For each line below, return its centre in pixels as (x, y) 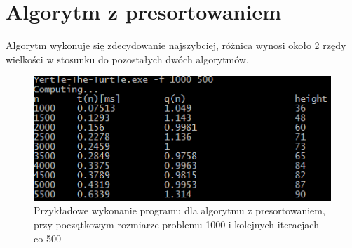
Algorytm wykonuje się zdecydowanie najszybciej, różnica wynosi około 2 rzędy (176, 45)
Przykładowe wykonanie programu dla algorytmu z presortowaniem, (180, 210)
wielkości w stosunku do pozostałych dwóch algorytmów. (127, 59)
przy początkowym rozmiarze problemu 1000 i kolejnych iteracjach (176, 224)
